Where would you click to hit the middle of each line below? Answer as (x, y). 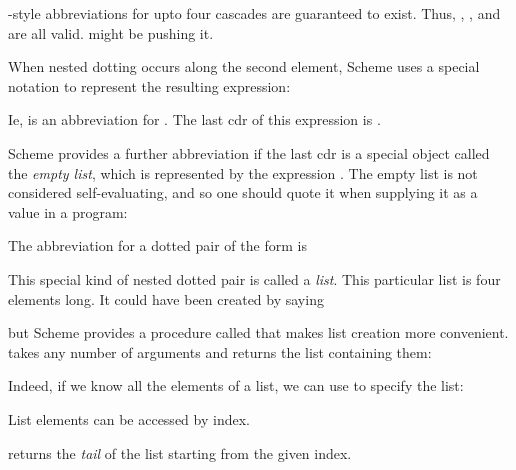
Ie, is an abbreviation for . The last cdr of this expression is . (194, 119)
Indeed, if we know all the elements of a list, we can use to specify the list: (236, 385)
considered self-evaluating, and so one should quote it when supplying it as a (243, 192)
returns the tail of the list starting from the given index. (180, 452)
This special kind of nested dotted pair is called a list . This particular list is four (254, 278)
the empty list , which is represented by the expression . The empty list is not (243, 172)
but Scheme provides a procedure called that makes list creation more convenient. (258, 332)
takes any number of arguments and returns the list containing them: (220, 351)
